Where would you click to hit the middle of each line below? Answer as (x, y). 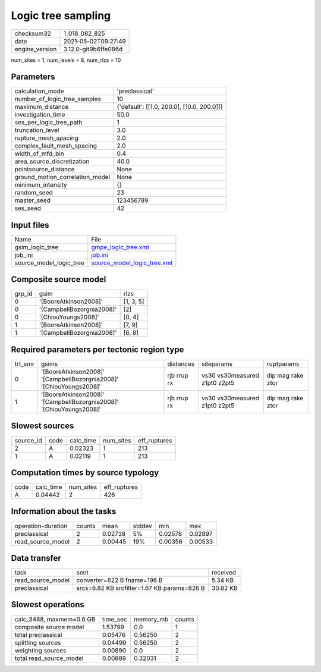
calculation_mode (40, 91)
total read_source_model (49, 658)
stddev (143, 526)
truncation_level (37, 130)
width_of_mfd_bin (40, 153)
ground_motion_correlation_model (62, 177)
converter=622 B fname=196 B (119, 580)
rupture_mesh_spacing (46, 138)
